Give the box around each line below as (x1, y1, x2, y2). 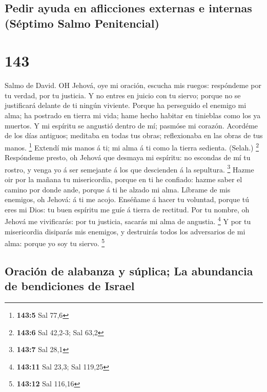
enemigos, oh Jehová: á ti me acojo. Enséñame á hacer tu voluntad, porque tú (5, 194, 249, 205)
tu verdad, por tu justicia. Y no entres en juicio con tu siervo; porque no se (5, 90, 241, 100)
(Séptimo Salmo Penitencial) (5, 15, 159, 31)
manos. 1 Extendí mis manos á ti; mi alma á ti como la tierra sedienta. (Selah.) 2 (5, 140, 259, 153)
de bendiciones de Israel (5, 278, 135, 294)
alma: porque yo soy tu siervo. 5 (5, 236, 105, 248)
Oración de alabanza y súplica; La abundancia (5, 263, 253, 278)
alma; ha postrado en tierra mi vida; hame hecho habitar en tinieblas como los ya (5, 110, 261, 121)
